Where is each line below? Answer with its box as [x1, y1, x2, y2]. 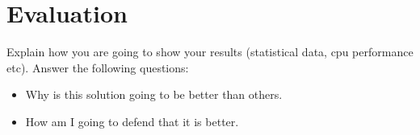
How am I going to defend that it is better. [25, 112, 239, 129]
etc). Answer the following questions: [6, 59, 189, 76]
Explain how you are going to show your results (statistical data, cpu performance [6, 43, 414, 60]
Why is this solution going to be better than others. [25, 86, 283, 103]
